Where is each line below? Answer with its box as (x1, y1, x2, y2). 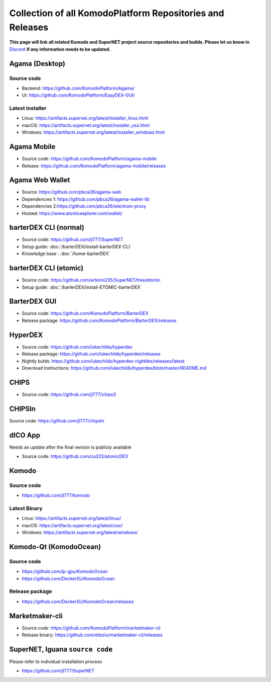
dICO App (9, 431, 40, 440)
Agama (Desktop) (9, 59, 65, 68)
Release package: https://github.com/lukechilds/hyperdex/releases (22, 351, 161, 357)
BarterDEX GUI (9, 297, 57, 306)
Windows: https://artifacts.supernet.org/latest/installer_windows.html (22, 129, 165, 135)
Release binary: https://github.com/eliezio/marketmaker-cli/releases (22, 632, 163, 638)
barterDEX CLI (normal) (9, 223, 85, 232)
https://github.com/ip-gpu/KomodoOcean (22, 568, 108, 574)
